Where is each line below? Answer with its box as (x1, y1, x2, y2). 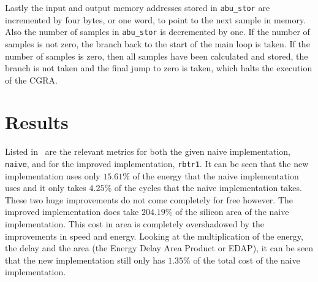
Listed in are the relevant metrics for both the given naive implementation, (5, 145, 290, 158)
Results (5, 109, 69, 135)
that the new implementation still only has (5, 253, 165, 266)
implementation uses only (5, 169, 100, 182)
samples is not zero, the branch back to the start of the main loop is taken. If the (5, 37, 310, 50)
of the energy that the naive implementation (132, 169, 299, 182)
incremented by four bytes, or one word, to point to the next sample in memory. (5, 13, 306, 26)
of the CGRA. (5, 73, 58, 86)
